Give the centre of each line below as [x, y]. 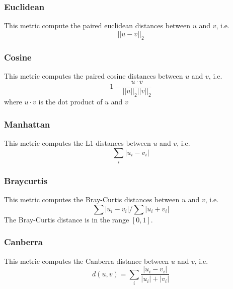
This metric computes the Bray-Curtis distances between [92, 199]
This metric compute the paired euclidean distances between [97, 25]
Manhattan [27, 124]
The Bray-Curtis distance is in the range [67, 219]
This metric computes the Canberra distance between [87, 261]
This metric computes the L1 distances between [77, 143]
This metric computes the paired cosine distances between [94, 75]
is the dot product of [70, 102]
